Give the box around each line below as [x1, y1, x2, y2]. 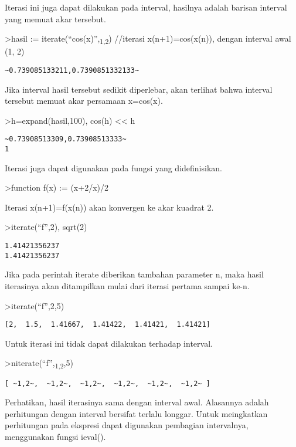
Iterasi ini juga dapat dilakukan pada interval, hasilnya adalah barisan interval [5, 1, 287, 13]
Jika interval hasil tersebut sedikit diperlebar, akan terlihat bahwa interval [5, 83, 273, 95]
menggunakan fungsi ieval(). [5, 430, 106, 442]
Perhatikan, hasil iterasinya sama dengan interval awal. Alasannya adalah [5, 396, 269, 408]
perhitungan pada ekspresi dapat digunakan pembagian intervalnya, [5, 419, 249, 431]
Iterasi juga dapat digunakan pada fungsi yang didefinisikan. [5, 161, 222, 174]
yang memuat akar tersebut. [5, 12, 106, 25]
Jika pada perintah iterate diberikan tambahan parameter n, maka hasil [5, 268, 264, 280]
